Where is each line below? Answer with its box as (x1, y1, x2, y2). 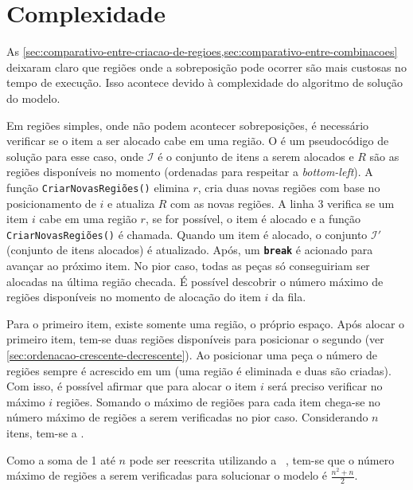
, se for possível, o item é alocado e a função (145, 210, 361, 227)
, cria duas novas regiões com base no (197, 178, 380, 195)
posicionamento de (6, 194, 96, 211)
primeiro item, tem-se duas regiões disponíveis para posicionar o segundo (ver (6, 331, 384, 347)
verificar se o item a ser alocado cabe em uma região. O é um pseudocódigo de (6, 132, 389, 149)
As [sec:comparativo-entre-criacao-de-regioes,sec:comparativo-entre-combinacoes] (6, 43, 398, 60)
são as (369, 147, 399, 164)
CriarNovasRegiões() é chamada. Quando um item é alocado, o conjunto (6, 225, 368, 242)
